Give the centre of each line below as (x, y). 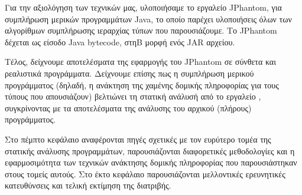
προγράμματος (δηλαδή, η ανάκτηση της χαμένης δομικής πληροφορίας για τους (142, 85)
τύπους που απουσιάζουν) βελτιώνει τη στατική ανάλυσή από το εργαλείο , (133, 96)
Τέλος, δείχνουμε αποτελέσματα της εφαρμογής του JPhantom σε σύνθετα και (140, 62)
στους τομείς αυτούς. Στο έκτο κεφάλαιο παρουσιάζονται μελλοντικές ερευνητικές (145, 173)
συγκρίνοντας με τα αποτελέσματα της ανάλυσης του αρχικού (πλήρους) (128, 108)
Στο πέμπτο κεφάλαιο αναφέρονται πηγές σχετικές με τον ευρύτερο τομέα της (138, 139)
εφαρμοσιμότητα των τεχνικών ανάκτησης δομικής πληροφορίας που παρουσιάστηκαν (151, 162)
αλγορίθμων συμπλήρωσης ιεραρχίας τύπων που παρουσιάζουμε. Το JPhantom (141, 30)
